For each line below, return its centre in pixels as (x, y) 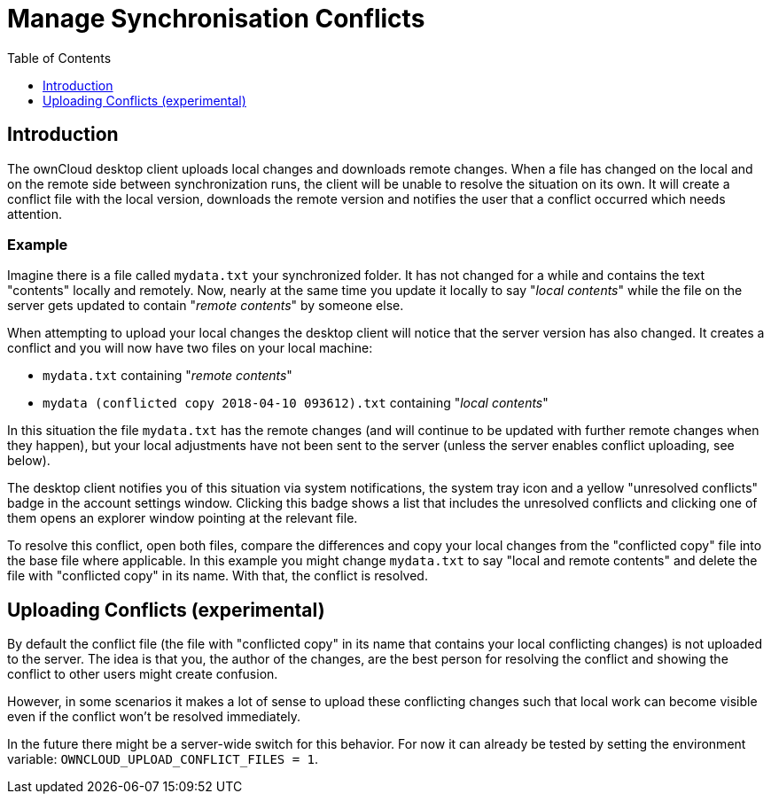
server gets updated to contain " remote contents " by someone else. (206, 306)
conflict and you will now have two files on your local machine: (190, 348)
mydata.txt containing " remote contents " (167, 376)
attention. (35, 214)
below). (29, 461)
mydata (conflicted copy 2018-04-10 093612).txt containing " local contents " (296, 403)
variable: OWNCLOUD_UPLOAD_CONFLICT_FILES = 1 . (163, 759)
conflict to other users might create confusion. (143, 674)
